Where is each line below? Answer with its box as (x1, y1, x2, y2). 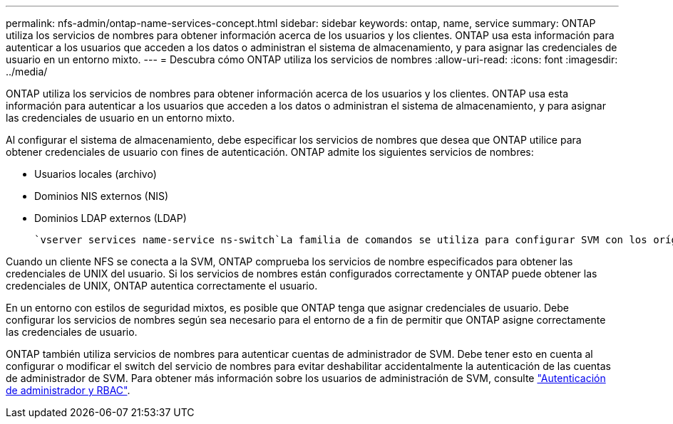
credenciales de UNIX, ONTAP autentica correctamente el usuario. (6, 280, 318, 292)
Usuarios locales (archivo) (34, 168, 157, 180)
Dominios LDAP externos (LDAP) (34, 212, 187, 224)
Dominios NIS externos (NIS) (34, 190, 169, 202)
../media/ (6, 65, 48, 78)
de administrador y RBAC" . (6, 384, 130, 396)
